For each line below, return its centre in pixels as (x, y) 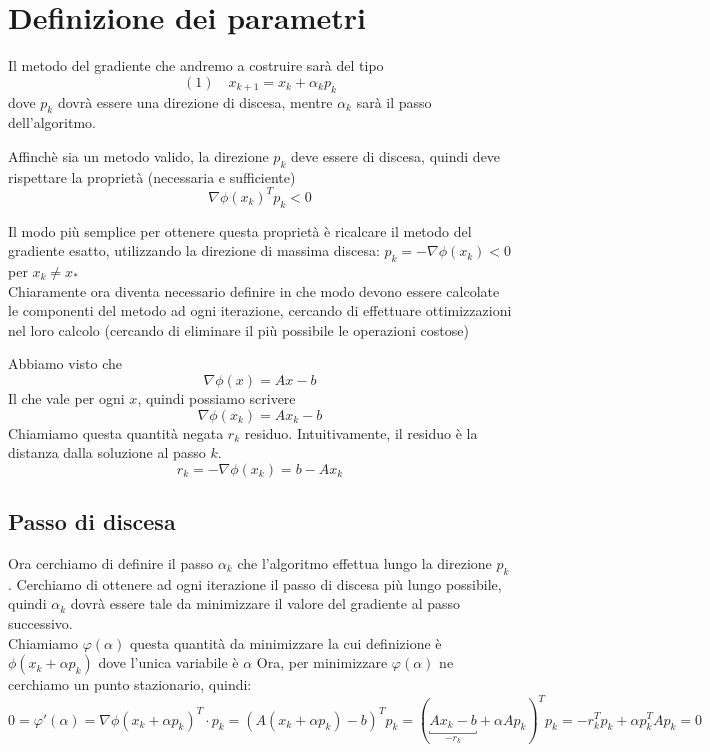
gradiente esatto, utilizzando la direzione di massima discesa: (194, 250)
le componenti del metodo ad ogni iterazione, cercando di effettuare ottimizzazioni (260, 310)
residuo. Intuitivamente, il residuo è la (361, 432)
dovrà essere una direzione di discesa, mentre (195, 101)
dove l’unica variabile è (168, 662)
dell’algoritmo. (52, 122)
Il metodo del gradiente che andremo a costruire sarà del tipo (196, 65)
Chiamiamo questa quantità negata (116, 432)
